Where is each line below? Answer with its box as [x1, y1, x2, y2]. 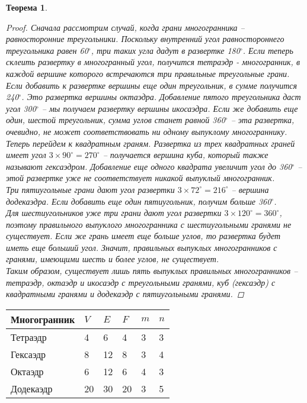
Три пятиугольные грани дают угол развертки [6, 183, 175, 195]
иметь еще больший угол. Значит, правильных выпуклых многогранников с [6, 241, 277, 253]
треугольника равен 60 [6, 44, 88, 56]
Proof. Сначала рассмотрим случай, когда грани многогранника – [6, 21, 245, 33]
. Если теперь [242, 44, 293, 56]
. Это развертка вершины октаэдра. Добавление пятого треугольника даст [21, 91, 301, 103]
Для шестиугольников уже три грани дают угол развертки [6, 207, 222, 219]
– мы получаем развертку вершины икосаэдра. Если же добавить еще [41, 102, 298, 114]
